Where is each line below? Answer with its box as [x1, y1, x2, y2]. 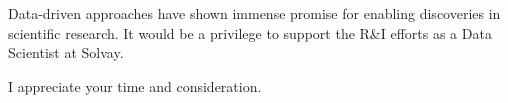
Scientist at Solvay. [8, 42, 124, 63]
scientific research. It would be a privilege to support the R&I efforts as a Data [8, 22, 492, 43]
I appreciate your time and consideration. [8, 75, 262, 96]
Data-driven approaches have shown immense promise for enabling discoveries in [8, 3, 501, 23]
